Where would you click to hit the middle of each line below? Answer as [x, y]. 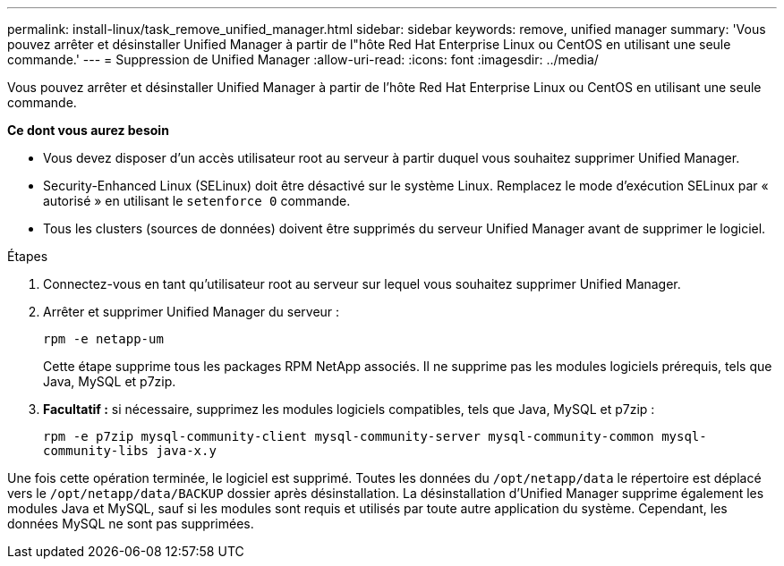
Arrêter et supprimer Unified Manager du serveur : [192, 312]
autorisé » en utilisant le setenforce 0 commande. [197, 201]
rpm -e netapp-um [103, 339]
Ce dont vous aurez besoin [88, 130]
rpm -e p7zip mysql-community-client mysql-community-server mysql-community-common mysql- [375, 436]
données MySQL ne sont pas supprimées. [131, 524]
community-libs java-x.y [130, 451]
